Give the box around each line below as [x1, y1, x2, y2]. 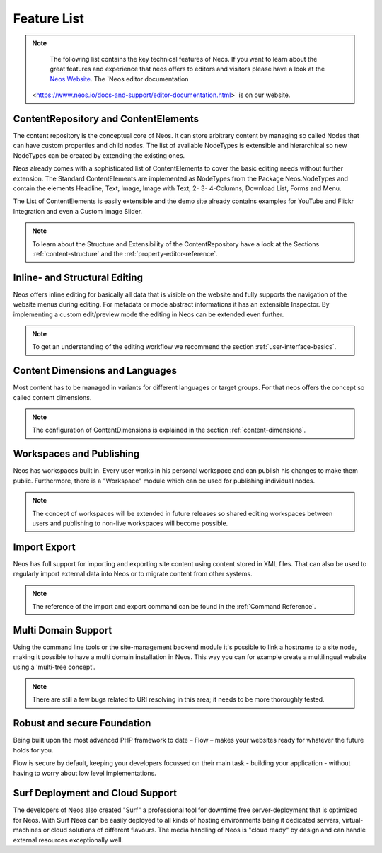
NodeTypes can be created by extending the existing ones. [13, 151, 185, 159]
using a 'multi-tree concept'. [13, 663, 95, 671]
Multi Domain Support [13, 624, 112, 636]
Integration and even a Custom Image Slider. [13, 207, 143, 215]
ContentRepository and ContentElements [13, 113, 199, 125]
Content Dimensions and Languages [13, 365, 177, 377]
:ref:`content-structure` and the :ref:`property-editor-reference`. [32, 249, 219, 258]
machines [13, 825, 42, 835]
